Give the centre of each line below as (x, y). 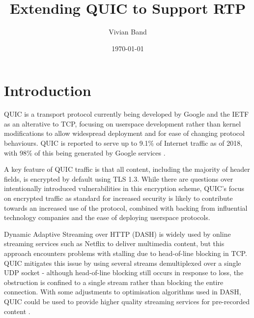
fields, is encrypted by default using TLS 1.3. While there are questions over (119, 178)
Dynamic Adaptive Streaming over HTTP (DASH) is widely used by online (117, 234)
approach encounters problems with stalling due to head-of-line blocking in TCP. (126, 253)
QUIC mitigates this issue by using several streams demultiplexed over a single (123, 263)
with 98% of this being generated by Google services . (85, 152)
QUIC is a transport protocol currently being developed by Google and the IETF (127, 114)
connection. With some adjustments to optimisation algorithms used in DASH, (123, 292)
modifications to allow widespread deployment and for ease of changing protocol (124, 133)
